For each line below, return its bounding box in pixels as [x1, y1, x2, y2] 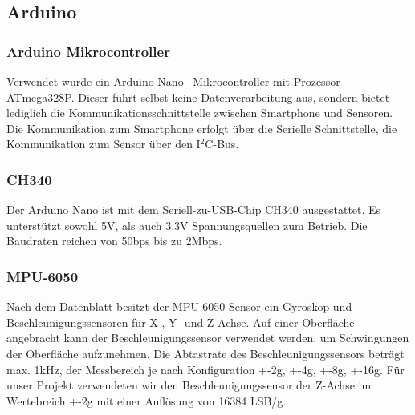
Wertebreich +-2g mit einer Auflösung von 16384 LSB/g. [6, 392, 287, 409]
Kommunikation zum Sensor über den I [6, 135, 201, 152]
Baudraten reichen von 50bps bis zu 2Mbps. [6, 232, 222, 249]
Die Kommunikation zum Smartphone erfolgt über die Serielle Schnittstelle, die [6, 119, 397, 136]
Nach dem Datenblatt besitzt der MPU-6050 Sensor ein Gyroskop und [6, 298, 352, 315]
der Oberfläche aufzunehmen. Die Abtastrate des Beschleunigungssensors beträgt [6, 344, 405, 361]
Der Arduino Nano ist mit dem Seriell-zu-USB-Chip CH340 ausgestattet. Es [6, 201, 381, 218]
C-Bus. [205, 135, 239, 152]
